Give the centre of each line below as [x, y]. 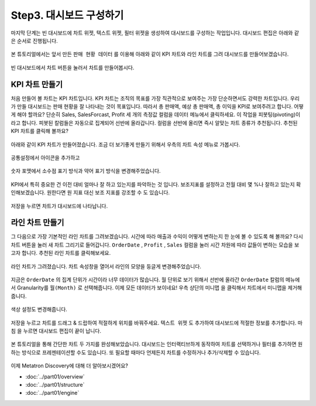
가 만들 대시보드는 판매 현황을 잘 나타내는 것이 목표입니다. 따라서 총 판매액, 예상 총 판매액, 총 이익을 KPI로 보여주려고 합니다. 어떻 [157, 107]
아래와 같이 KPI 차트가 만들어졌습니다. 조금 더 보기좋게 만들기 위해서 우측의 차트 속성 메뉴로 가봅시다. [126, 144]
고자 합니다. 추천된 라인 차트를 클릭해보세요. [61, 253]
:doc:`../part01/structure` [55, 384]
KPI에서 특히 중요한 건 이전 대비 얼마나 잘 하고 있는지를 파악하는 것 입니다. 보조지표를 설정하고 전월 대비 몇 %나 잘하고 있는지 [153, 184]
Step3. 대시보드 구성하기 [67, 15]
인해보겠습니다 [28, 193]
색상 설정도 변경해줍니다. [39, 309]
